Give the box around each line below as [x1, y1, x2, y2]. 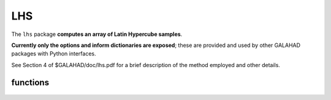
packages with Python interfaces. [11, 50, 96, 57]
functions [11, 77, 49, 88]
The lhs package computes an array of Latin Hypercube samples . [11, 30, 183, 38]
